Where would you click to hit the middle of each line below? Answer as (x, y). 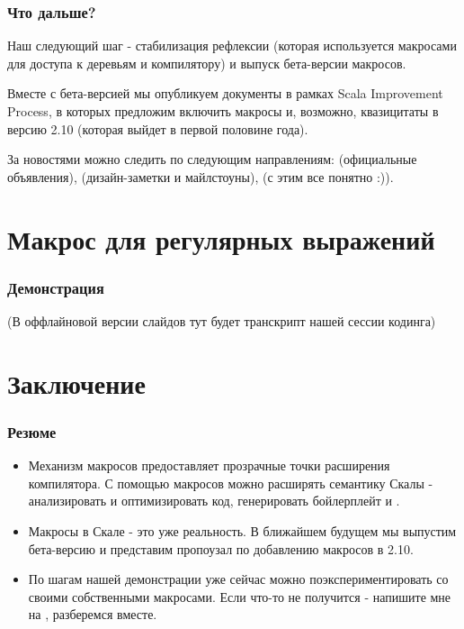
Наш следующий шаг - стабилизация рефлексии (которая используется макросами (232, 46)
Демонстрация (56, 287)
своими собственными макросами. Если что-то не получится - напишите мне (240, 596)
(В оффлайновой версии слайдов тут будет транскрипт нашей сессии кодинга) (222, 320)
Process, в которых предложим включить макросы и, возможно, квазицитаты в (223, 111)
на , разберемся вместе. (93, 614)
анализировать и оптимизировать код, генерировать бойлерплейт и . (214, 501)
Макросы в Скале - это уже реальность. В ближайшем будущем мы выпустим (242, 530)
